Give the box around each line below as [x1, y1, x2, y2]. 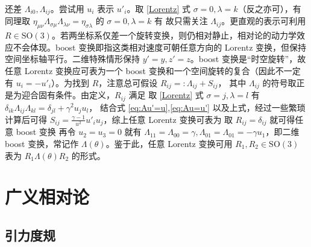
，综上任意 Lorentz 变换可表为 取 [103, 113, 233, 125]
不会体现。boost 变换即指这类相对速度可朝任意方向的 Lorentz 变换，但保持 [13, 40, 307, 53]
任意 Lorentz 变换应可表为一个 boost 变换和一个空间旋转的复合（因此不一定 [5, 64, 301, 77]
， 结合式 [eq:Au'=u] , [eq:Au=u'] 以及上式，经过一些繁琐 [89, 101, 306, 113]
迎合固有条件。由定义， [21, 89, 115, 101]
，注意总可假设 [98, 76, 158, 89]
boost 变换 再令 [16, 125, 76, 138]
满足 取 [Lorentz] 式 [128, 89, 204, 101]
